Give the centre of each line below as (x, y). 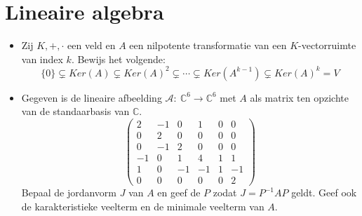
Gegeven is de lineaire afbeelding (92, 97)
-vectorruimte (327, 45)
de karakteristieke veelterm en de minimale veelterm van (143, 206)
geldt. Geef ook (324, 193)
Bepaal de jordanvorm (69, 193)
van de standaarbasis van (75, 111)
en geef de (179, 193)
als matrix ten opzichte (299, 97)
